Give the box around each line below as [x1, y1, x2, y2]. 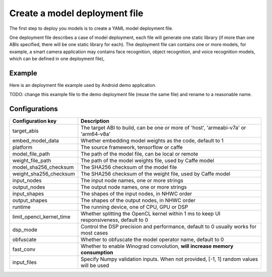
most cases [81, 229, 108, 237]
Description [81, 118, 109, 125]
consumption [81, 249, 113, 256]
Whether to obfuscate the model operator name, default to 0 [81, 236, 224, 243]
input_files [12, 259, 37, 266]
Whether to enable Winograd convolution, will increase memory [81, 243, 234, 250]
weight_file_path [12, 157, 51, 164]
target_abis [12, 127, 39, 134]
